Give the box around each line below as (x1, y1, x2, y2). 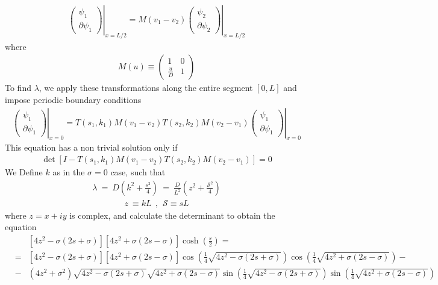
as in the (52, 166, 85, 178)
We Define (5, 166, 43, 178)
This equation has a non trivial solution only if (5, 141, 178, 154)
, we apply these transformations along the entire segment (39, 81, 253, 94)
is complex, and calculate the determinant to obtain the (69, 208, 275, 221)
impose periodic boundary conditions (5, 93, 142, 106)
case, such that (110, 166, 166, 178)
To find (5, 81, 31, 94)
